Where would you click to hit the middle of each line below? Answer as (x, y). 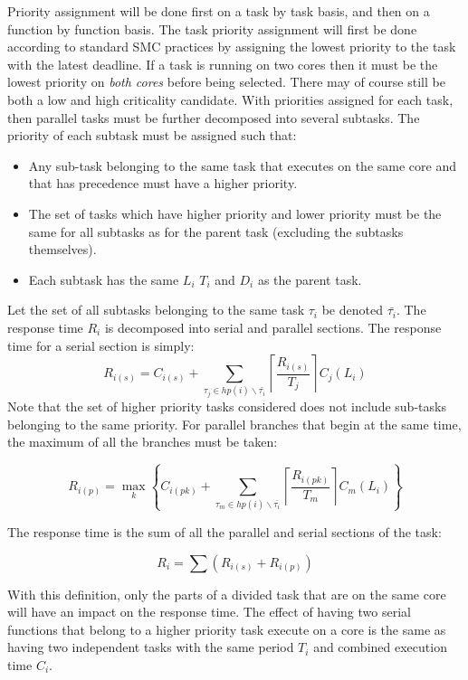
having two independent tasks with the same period (151, 647)
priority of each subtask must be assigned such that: (152, 135)
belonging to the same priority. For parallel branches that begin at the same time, (234, 424)
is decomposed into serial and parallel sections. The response (273, 327)
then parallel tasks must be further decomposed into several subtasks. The (214, 117)
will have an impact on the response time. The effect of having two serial (209, 612)
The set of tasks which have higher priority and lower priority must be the (235, 213)
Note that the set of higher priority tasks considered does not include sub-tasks (227, 406)
